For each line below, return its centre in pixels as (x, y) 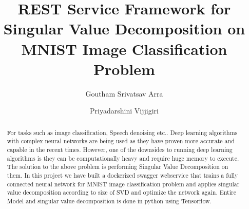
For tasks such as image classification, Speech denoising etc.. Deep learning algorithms (122, 132)
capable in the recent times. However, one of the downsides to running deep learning (120, 149)
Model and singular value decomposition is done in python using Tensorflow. (109, 201)
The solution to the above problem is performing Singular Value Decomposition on (118, 167)
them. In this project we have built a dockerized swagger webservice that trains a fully (122, 175)
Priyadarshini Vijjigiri (124, 111)
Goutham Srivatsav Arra (124, 93)
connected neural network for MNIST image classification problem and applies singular (123, 184)
